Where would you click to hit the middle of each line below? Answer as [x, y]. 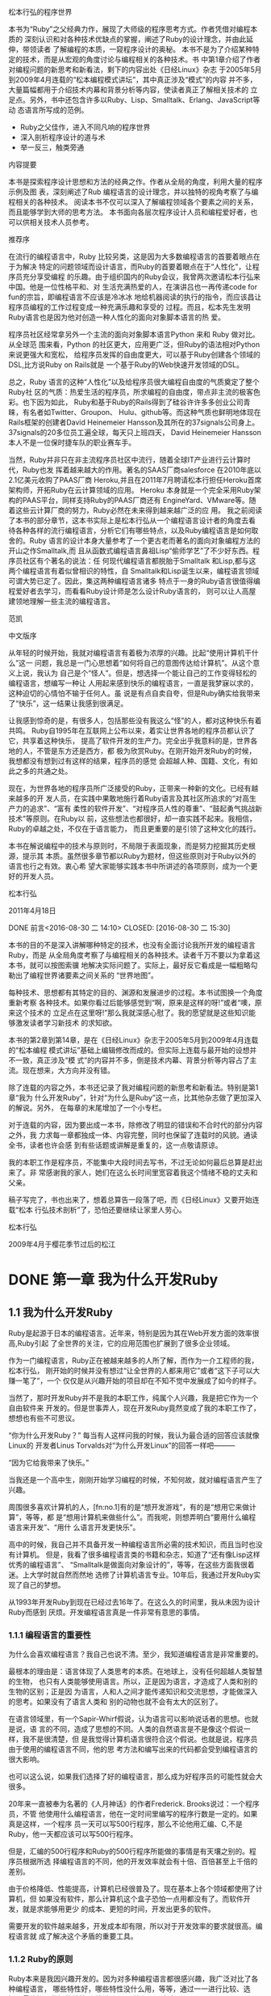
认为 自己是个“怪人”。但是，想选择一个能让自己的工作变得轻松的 [150, 673]
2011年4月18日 [32, 911]
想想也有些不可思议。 [44, 1418]
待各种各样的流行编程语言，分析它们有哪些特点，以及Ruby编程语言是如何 [130, 531]
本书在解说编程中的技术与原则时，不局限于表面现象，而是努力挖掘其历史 [128, 846]
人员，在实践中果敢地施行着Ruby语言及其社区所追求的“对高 [151, 798]
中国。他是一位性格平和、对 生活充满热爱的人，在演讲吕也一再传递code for [133, 287]
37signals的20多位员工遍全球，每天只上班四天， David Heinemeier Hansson [135, 432]
